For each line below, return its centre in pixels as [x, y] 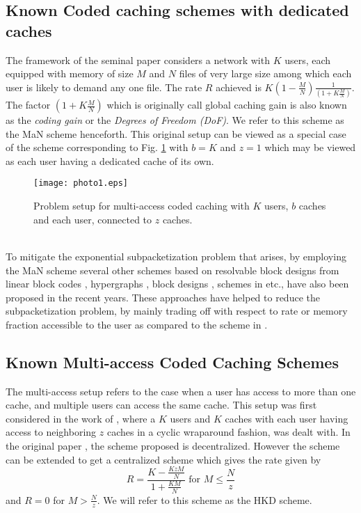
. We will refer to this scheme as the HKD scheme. [204, 499]
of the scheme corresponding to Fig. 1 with [97, 147]
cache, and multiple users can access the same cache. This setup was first [161, 405]
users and [190, 418]
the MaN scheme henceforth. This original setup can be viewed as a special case [176, 133]
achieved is [239, 87]
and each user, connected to [93, 219]
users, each [308, 60]
